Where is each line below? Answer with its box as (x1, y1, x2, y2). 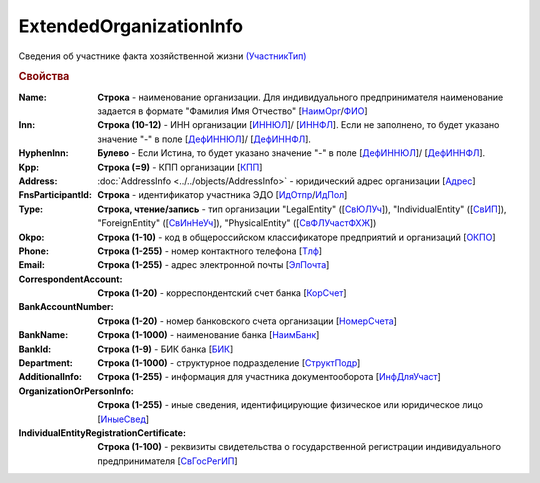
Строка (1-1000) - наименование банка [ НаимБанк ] (97, 329, 320, 341)
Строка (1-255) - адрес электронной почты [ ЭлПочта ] (97, 259, 330, 271)
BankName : (18, 329, 69, 341)
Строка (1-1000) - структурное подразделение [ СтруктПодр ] (97, 357, 361, 369)
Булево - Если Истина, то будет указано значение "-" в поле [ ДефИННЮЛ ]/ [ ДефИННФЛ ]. (97, 147, 486, 159)
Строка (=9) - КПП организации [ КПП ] (97, 161, 263, 173)
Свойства (18, 70, 70, 84)
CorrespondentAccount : (18, 273, 123, 285)
